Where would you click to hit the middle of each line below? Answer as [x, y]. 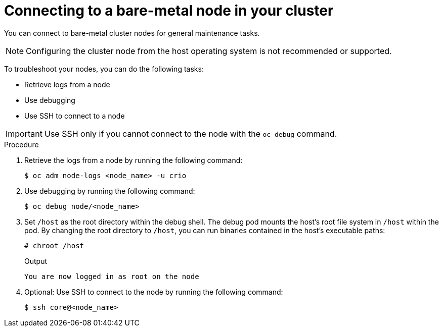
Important [24, 133]
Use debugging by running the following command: [110, 191]
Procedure [21, 144]
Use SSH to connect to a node [75, 116]
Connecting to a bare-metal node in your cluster [169, 11]
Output [36, 261]
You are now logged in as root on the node [112, 276]
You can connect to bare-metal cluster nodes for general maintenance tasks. [132, 33]
